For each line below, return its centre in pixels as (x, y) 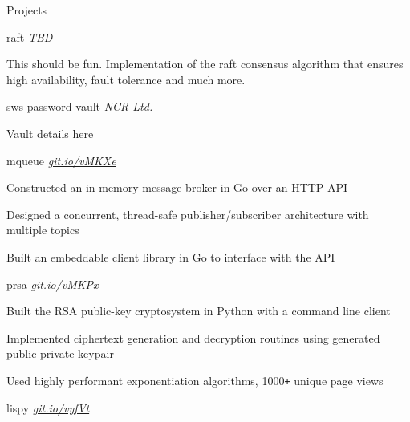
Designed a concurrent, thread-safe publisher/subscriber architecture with (188, 214)
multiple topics (43, 230)
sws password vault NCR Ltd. (80, 106)
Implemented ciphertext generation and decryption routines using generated (193, 337)
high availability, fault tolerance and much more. (126, 79)
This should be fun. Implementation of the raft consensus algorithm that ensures (205, 64)
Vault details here (50, 133)
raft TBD (30, 37)
